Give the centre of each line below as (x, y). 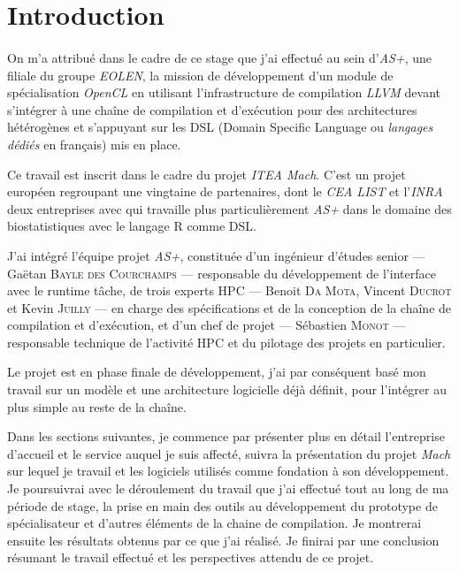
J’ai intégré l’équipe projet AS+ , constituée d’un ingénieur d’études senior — (216, 255)
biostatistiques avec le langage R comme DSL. (132, 226)
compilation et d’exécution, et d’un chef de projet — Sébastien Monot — (207, 325)
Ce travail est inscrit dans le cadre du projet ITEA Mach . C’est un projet (207, 174)
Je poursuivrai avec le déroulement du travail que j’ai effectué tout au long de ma (228, 488)
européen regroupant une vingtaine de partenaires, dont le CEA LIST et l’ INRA (225, 191)
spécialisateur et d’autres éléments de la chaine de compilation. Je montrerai (214, 523)
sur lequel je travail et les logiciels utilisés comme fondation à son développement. (228, 471)
